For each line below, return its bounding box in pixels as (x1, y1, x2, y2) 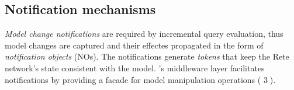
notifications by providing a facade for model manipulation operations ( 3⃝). (5, 73, 276, 85)
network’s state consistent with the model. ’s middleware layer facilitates (5, 61, 265, 74)
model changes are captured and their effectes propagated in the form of (5, 39, 264, 51)
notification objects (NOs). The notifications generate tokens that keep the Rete (5, 50, 289, 63)
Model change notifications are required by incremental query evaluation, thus (5, 27, 283, 40)
